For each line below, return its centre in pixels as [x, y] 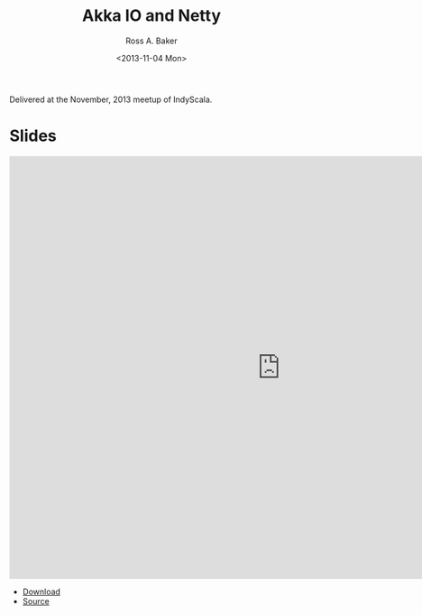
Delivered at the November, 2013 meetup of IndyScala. [111, 99]
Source [36, 601]
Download [41, 592]
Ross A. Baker [151, 41]
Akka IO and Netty [151, 16]
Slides [33, 136]
